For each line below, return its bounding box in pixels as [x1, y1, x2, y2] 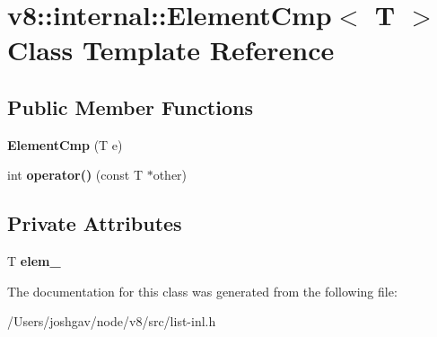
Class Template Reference [7, 31, 335, 68]
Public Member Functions [7, 93, 253, 120]
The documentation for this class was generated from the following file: [7, 281, 398, 300]
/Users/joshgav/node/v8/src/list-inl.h [7, 312, 216, 331]
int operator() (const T [7, 165, 143, 184]
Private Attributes [7, 209, 182, 237]
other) [153, 165, 188, 184]
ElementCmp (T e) [7, 135, 123, 154]
